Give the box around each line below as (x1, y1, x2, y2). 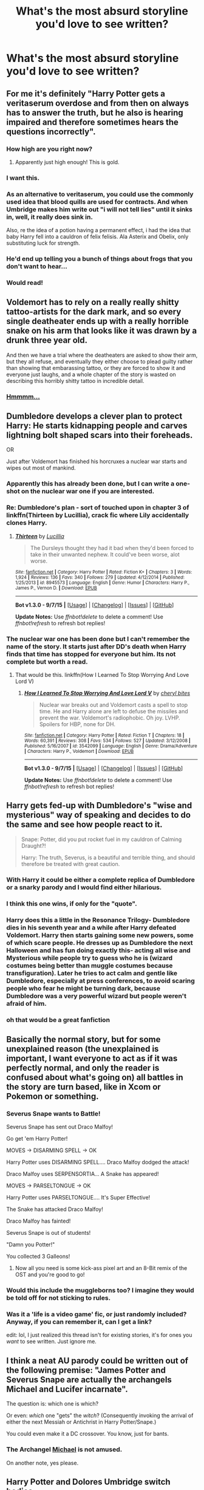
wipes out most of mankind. (6, 464, 76, 472)
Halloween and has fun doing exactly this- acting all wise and (6, 946, 191, 955)
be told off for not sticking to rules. (6, 1294, 111, 1302)
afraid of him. (6, 999, 47, 1008)
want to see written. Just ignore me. (6, 1338, 97, 1345)
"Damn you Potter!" (6, 1241, 55, 1248)
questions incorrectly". (6, 126, 96, 137)
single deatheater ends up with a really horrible (6, 316, 189, 326)
